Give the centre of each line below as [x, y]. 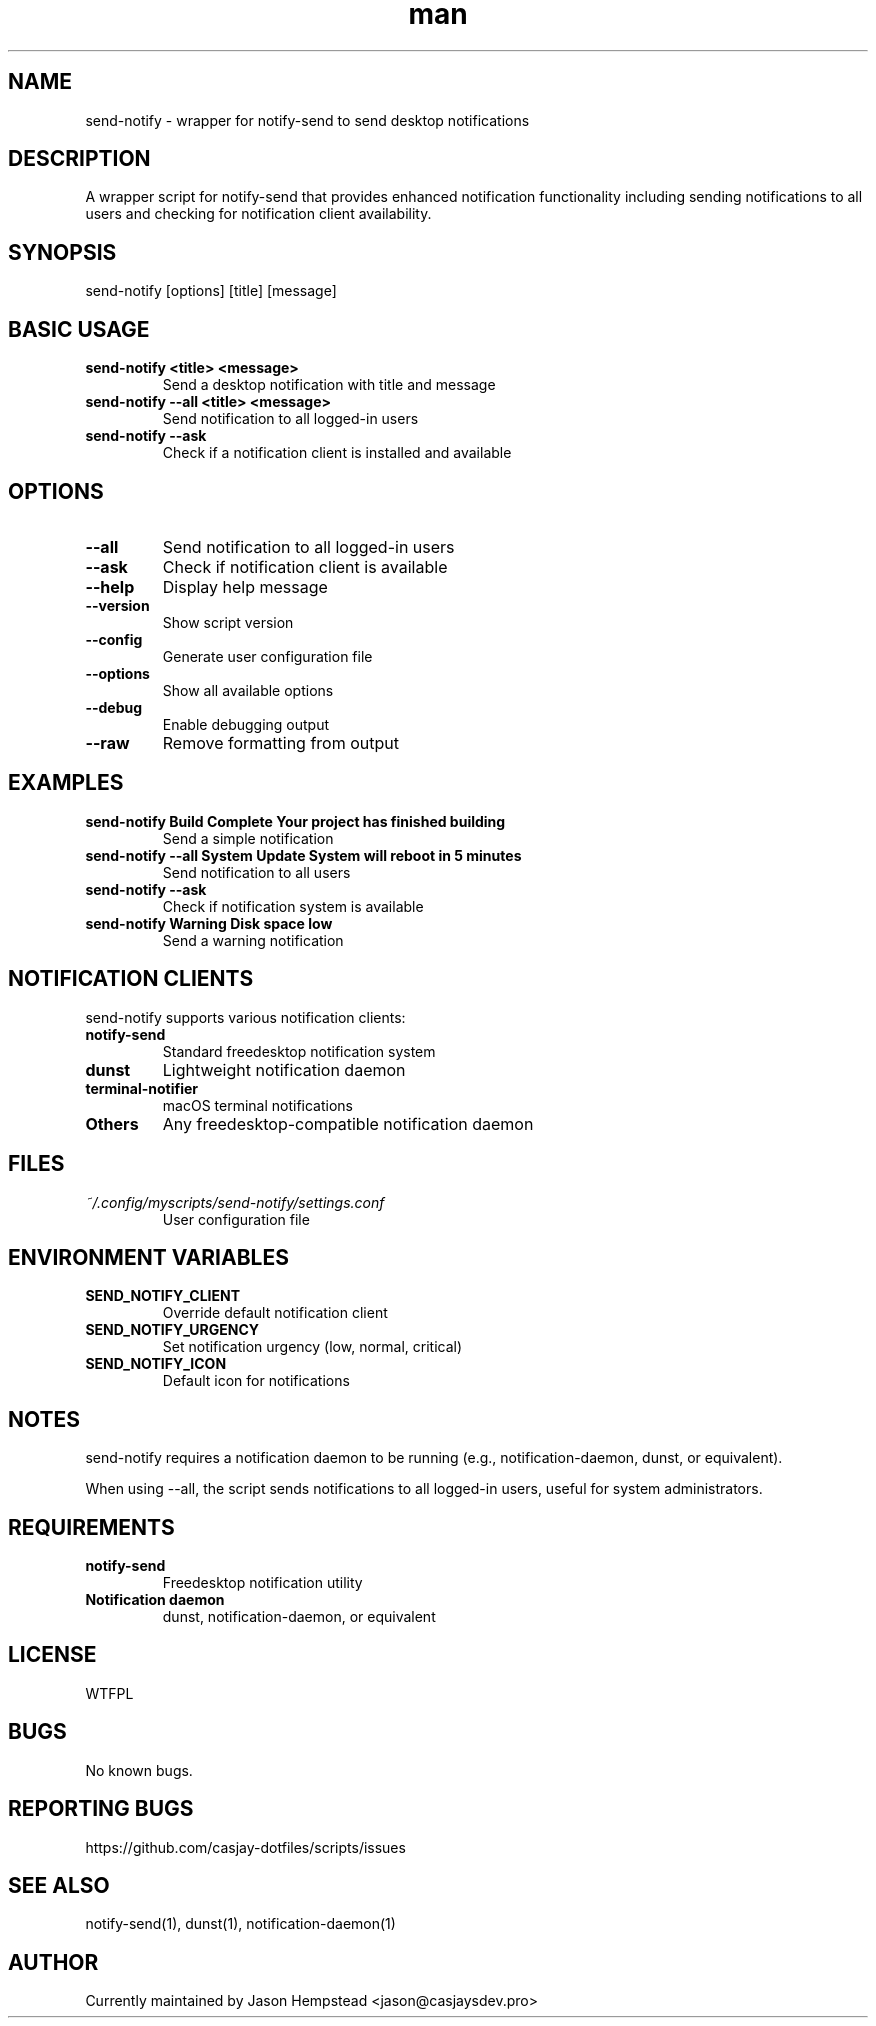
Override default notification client [275, 1313]
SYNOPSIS [62, 252]
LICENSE [52, 1655]
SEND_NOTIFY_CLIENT [162, 1296]
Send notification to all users [256, 872]
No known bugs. [139, 1770]
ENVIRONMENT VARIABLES [148, 1257]
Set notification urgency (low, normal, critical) [312, 1347]
